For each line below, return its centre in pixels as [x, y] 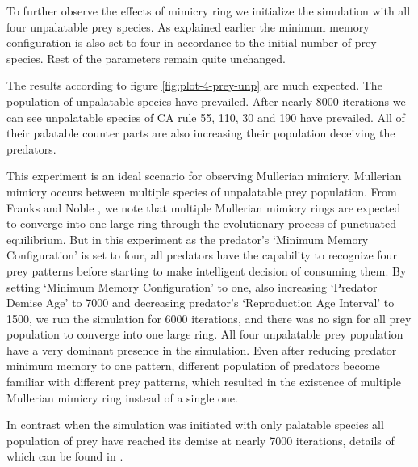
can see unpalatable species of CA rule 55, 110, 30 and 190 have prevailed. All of [206, 117]
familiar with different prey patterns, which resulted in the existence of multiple [204, 382]
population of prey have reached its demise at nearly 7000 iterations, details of [201, 440]
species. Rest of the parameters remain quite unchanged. [146, 58]
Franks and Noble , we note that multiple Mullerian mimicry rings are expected [204, 207]
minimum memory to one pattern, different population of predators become [193, 366]
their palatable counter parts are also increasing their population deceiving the [201, 133]
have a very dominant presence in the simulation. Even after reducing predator [202, 349]
